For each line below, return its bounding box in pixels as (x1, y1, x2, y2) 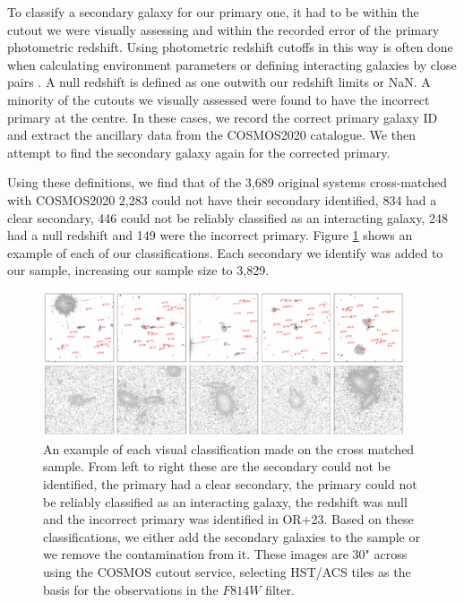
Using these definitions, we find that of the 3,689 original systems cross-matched (7, 173, 448, 192)
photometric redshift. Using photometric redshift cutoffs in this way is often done (7, 38, 453, 56)
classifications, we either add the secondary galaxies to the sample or (43, 527, 420, 546)
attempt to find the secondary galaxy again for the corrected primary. (7, 142, 391, 161)
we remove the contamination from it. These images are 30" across (43, 545, 408, 563)
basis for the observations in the (43, 580, 219, 598)
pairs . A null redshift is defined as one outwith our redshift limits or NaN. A (7, 73, 431, 91)
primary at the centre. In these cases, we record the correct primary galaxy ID (7, 107, 438, 126)
